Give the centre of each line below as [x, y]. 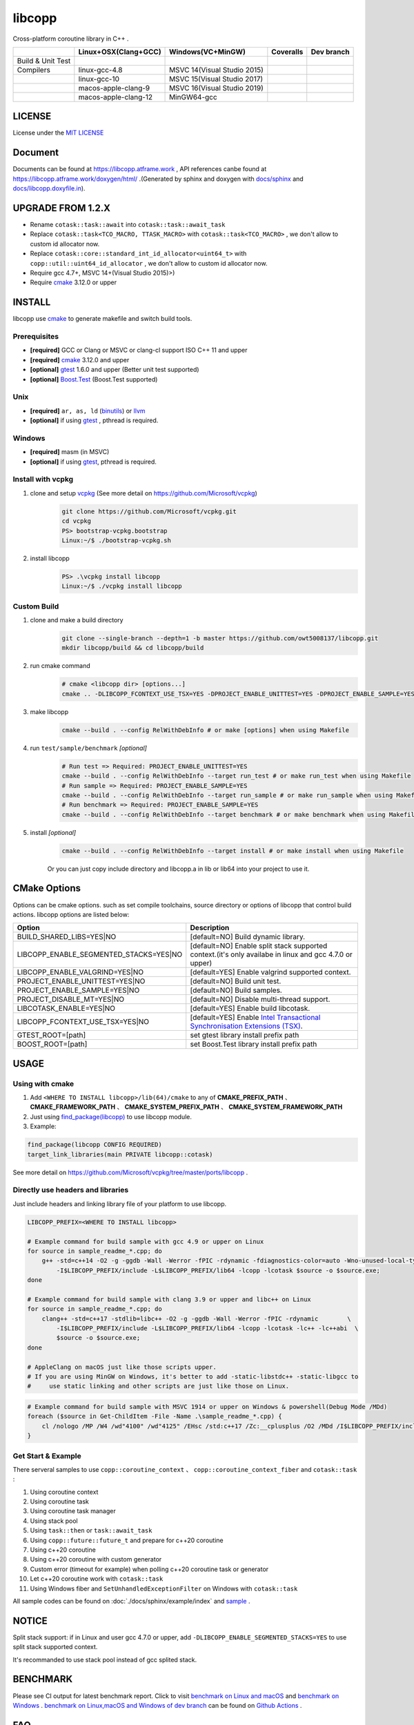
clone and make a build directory [77, 620]
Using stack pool [54, 1521]
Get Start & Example [47, 1456]
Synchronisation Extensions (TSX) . [246, 1026]
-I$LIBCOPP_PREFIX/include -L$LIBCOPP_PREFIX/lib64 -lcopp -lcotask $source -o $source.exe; [218, 1270]
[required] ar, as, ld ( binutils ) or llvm [88, 411]
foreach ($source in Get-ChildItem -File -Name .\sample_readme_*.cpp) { [155, 1417]
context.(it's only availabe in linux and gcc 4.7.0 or [272, 954]
